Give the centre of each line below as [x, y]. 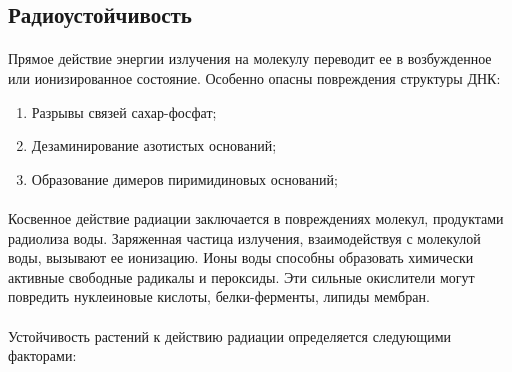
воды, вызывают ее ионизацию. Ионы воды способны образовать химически [241, 257]
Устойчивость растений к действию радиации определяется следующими [230, 335]
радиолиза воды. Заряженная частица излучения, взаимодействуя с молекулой [244, 237]
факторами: [42, 355]
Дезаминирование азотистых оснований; [154, 145]
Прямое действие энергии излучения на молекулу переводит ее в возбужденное [250, 58]
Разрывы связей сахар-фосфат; [124, 111]
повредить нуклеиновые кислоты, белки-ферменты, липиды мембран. [219, 296]
